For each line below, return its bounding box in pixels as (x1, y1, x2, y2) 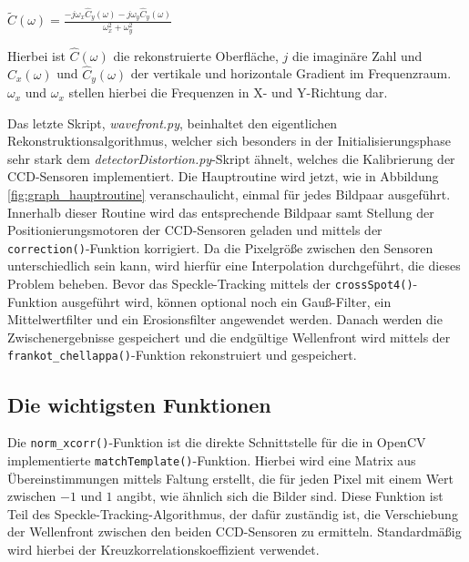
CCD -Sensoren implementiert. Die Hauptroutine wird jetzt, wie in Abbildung (7, 167, 439, 186)
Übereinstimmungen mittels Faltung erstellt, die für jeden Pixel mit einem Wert (7, 468, 454, 487)
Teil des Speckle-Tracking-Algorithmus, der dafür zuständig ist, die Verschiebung (7, 504, 458, 523)
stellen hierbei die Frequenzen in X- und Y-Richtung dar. (68, 83, 388, 102)
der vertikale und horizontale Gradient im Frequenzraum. (130, 64, 452, 83)
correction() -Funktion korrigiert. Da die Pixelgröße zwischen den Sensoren (7, 238, 433, 257)
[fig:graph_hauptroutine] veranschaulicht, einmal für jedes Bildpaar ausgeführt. (7, 185, 451, 204)
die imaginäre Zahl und (292, 46, 423, 65)
